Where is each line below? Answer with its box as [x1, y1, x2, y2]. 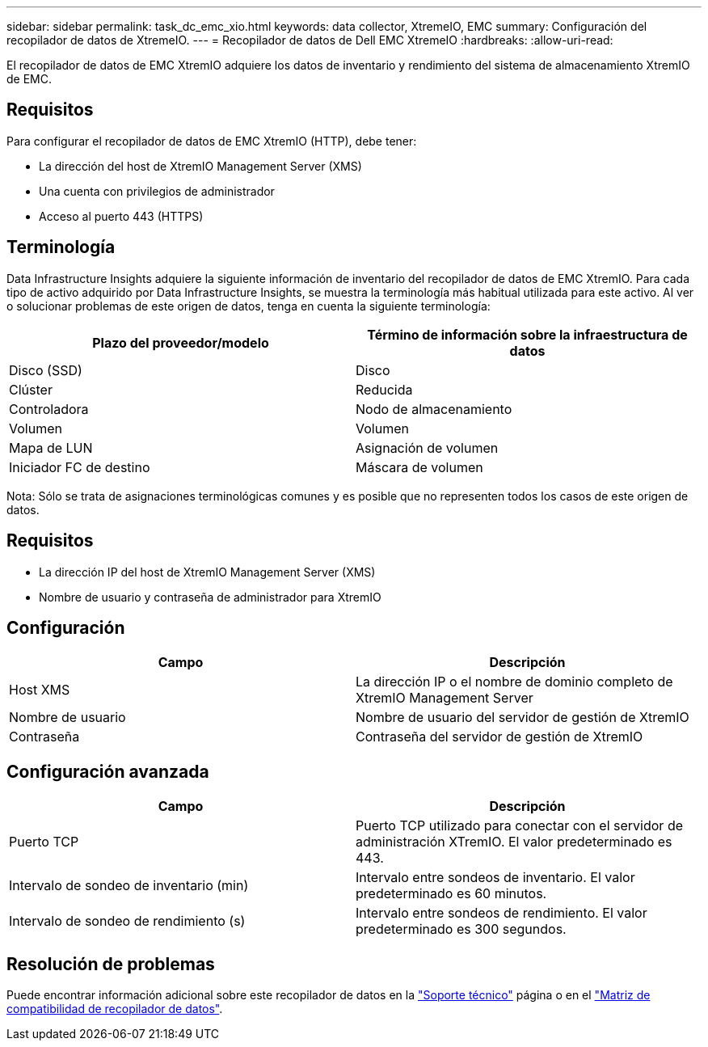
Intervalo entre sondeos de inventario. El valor [356, 869, 635, 886]
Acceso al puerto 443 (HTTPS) [39, 209, 204, 223]
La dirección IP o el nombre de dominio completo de [356, 673, 673, 690]
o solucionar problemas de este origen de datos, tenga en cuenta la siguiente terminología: [6, 298, 491, 313]
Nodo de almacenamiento [356, 400, 512, 417]
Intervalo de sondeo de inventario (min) [9, 877, 249, 894]
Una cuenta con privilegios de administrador [39, 184, 275, 198]
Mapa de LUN [9, 439, 93, 456]
